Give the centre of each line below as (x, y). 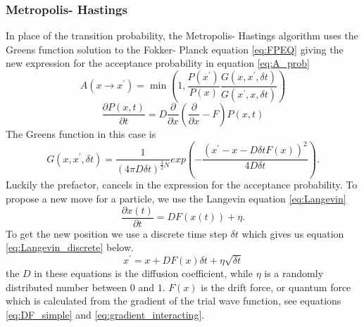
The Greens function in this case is (81, 133)
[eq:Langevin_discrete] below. (70, 247)
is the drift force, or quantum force (276, 287)
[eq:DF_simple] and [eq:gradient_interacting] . (105, 314)
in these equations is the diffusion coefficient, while (143, 273)
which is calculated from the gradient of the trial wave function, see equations (174, 301)
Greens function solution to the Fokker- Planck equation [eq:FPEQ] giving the (175, 49)
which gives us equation (293, 233)
